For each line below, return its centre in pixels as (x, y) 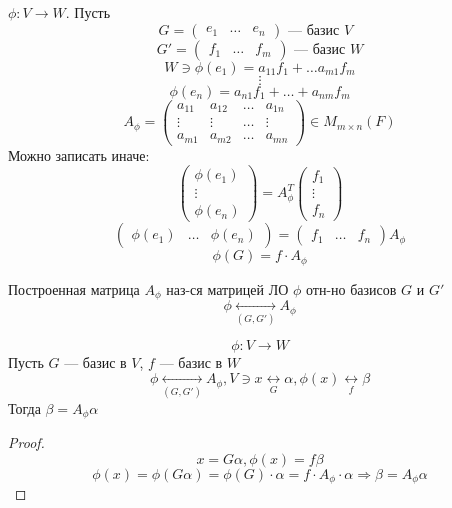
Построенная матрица (74, 288)
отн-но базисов (351, 288)
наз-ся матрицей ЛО (227, 288)
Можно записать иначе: (79, 154)
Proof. (26, 442)
